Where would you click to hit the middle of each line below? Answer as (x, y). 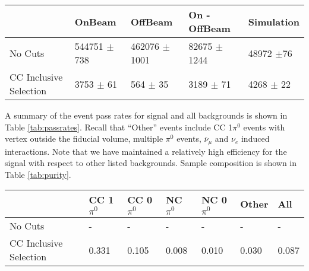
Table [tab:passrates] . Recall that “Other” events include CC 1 (119, 127)
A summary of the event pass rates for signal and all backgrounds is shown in (146, 115)
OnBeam (95, 21)
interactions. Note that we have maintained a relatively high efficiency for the (146, 151)
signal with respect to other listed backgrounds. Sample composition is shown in (151, 163)
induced (255, 138)
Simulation (274, 21)
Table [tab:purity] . (38, 174)
